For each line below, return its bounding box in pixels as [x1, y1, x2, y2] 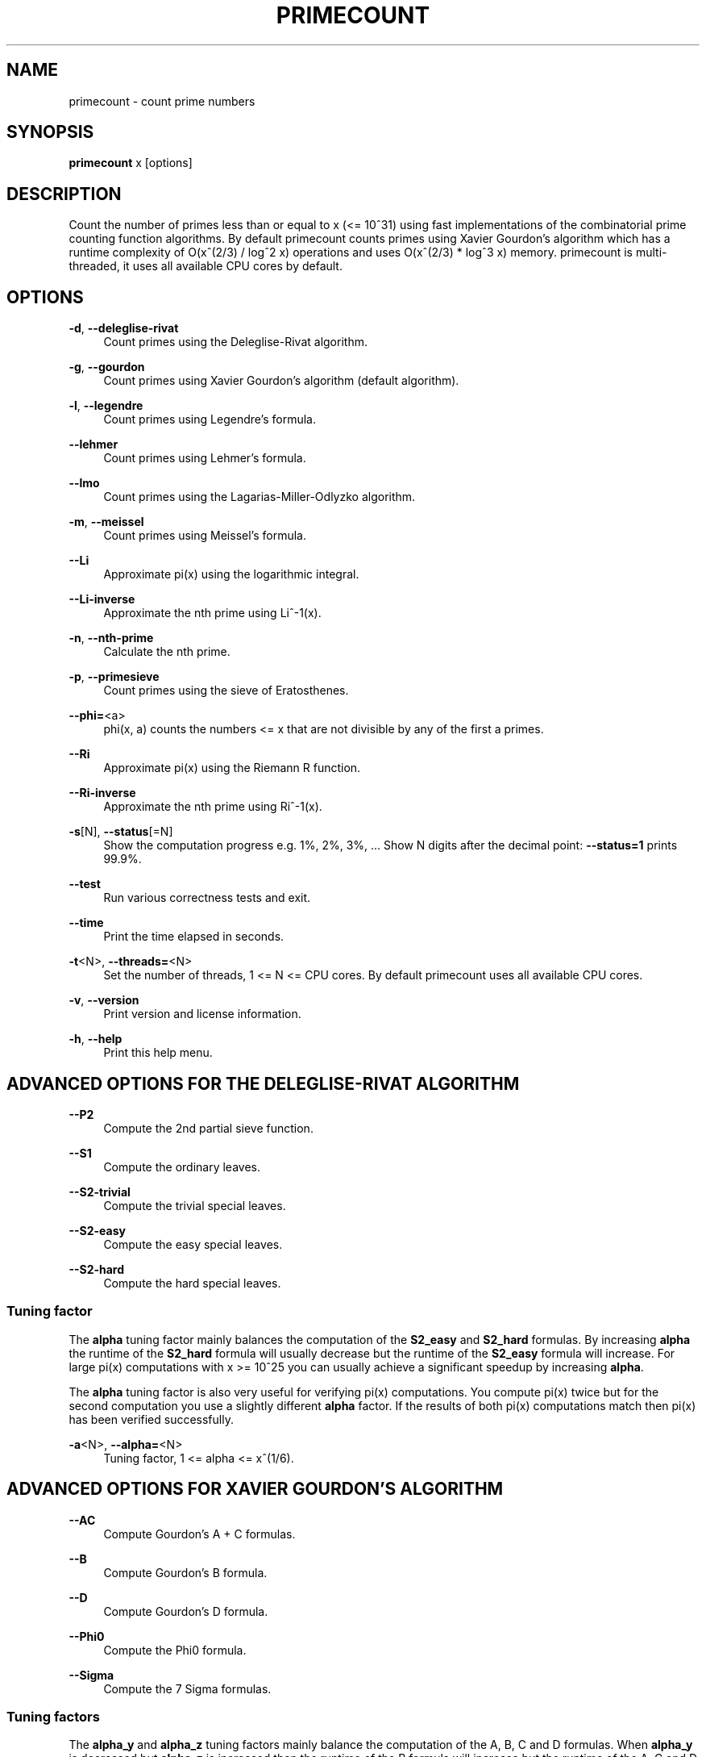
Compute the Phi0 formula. [103, 1642, 247, 1657]
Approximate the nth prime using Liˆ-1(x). [103, 606, 322, 620]
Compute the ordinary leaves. [103, 1159, 260, 1174]
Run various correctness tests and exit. [103, 891, 311, 905]
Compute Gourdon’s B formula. [103, 1565, 268, 1580]
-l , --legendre [69, 399, 143, 413]
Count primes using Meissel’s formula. [103, 528, 306, 543]
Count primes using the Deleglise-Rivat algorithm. [103, 335, 368, 349]
